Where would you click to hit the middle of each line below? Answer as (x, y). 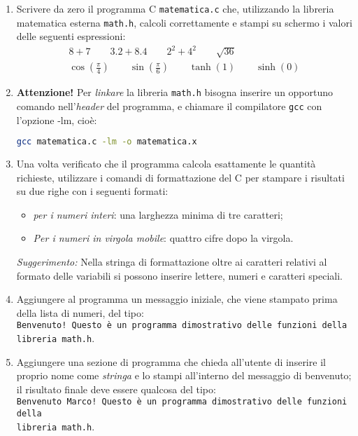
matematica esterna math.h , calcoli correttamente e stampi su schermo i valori (184, 22)
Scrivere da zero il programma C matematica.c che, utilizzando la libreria (175, 8)
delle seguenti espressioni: (71, 36)
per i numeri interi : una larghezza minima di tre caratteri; (158, 214)
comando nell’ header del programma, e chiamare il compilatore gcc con (169, 105)
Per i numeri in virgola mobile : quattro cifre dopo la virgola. (163, 238)
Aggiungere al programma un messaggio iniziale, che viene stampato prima (177, 299)
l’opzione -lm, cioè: (57, 120)
